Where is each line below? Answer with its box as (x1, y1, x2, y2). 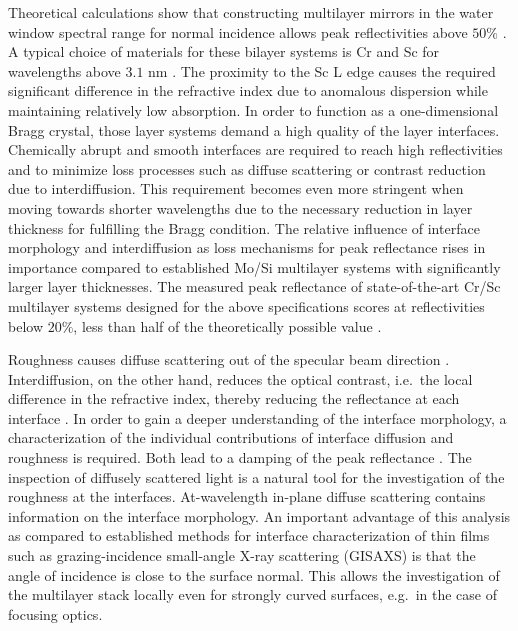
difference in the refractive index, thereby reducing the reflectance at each (8, 388, 460, 409)
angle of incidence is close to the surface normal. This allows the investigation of (8, 564, 500, 585)
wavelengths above (8, 60, 121, 81)
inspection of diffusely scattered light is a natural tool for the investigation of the (8, 466, 505, 487)
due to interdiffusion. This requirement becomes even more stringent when (8, 178, 464, 199)
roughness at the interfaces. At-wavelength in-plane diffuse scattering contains (8, 486, 486, 507)
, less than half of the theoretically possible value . (73, 315, 382, 336)
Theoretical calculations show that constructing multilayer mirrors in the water (8, 2, 494, 22)
